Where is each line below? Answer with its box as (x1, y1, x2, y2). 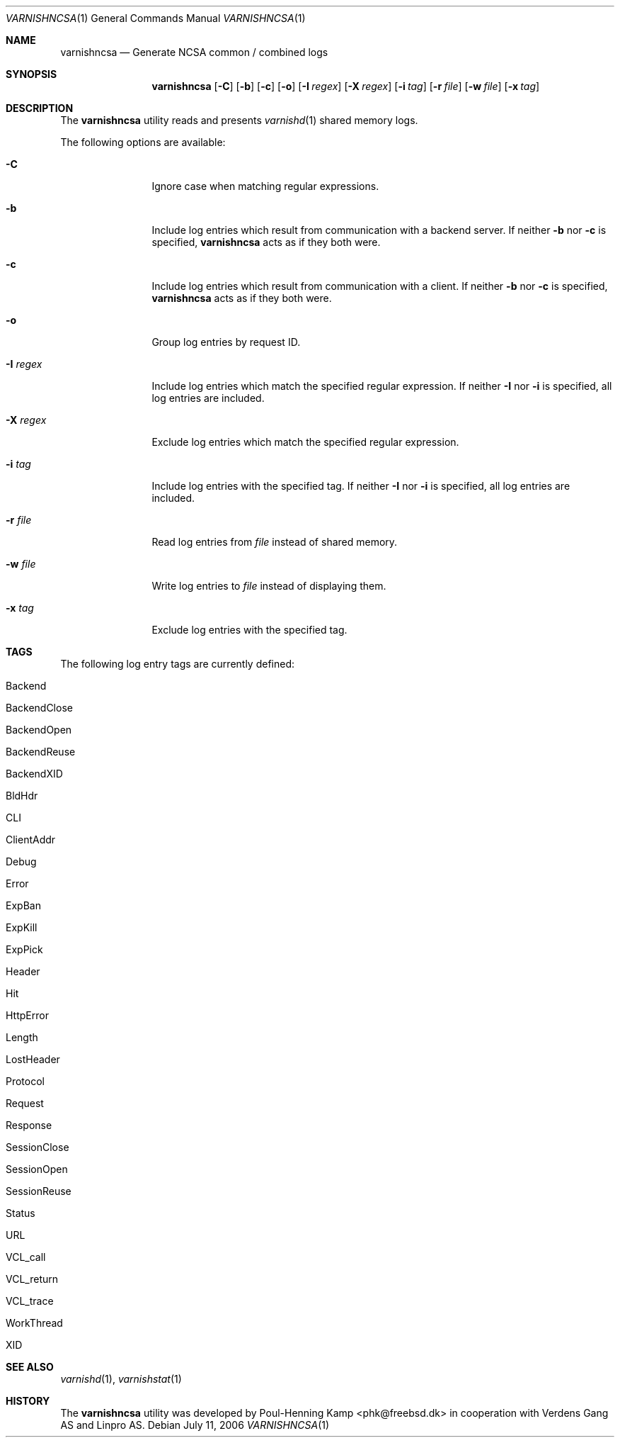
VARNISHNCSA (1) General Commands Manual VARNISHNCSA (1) (6, 12, 306, 24)
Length (6, 1031, 38, 1043)
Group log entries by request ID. (151, 336, 301, 348)
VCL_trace (6, 1295, 54, 1307)
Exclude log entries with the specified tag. (151, 624, 348, 636)
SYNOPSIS (6, 68, 57, 80)
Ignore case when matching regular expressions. (151, 180, 379, 192)
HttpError (6, 1009, 49, 1021)
